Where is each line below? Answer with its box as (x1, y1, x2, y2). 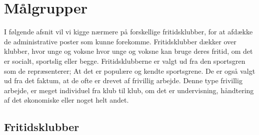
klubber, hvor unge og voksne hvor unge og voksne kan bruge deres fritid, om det (4, 46, 253, 56)
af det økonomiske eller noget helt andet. (4, 95, 129, 105)
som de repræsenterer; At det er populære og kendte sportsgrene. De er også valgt (4, 65, 255, 76)
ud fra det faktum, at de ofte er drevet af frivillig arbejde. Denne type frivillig (4, 75, 242, 86)
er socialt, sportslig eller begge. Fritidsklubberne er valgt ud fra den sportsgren (4, 55, 245, 66)
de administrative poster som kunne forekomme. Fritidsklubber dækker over (4, 36, 236, 46)
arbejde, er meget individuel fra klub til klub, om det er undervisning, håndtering (4, 85, 254, 95)
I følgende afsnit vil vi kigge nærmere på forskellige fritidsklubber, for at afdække (4, 26, 253, 37)
